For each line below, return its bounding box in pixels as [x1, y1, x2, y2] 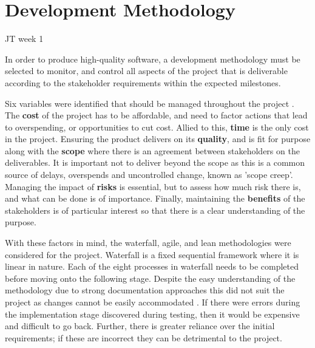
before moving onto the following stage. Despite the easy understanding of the [5, 271, 296, 284]
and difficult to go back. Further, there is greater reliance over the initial [5, 319, 275, 332]
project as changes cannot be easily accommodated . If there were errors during [5, 296, 300, 308]
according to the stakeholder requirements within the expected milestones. [5, 76, 281, 89]
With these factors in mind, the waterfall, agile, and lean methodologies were [5, 236, 291, 249]
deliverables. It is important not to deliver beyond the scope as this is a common [5, 156, 305, 169]
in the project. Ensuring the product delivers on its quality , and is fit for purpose [5, 132, 311, 145]
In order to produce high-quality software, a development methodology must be [5, 52, 300, 65]
